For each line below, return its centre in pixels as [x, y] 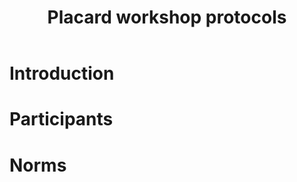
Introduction [62, 73]
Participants [61, 119]
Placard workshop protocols [167, 17]
